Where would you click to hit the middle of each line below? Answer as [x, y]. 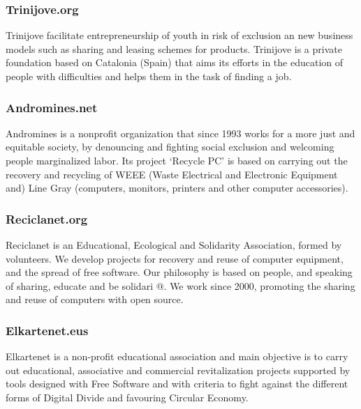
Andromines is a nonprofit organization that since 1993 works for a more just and [180, 133]
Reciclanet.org [47, 218]
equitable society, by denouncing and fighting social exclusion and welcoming [170, 147]
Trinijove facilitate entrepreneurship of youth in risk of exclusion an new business [179, 35]
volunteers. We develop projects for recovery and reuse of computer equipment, [175, 258]
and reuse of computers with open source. [95, 299]
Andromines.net [52, 107]
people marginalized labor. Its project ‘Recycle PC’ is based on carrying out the [177, 160]
